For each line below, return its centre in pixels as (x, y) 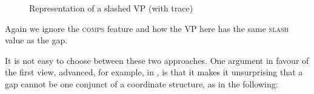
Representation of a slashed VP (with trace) (111, 8)
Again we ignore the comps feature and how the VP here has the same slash (147, 28)
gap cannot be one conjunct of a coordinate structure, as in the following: (142, 83)
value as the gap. (36, 40)
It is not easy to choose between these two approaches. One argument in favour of (157, 60)
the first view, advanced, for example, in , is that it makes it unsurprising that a (154, 72)
